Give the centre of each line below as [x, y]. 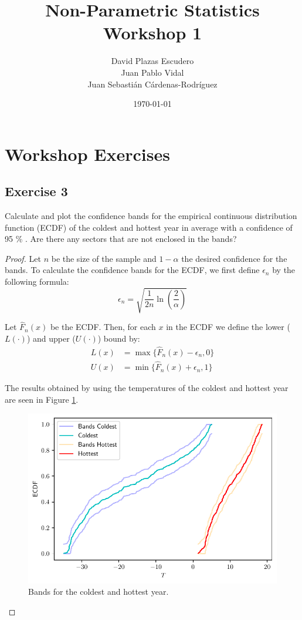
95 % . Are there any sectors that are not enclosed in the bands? [121, 239]
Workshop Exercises [87, 154]
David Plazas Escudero [152, 61]
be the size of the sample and [104, 258]
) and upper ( [51, 338]
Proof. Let [23, 258]
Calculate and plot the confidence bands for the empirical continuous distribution [151, 216]
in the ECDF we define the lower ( [228, 327]
